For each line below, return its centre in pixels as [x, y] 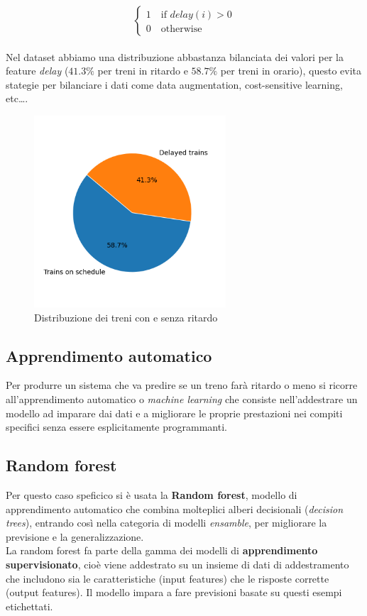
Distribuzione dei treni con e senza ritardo [126, 317]
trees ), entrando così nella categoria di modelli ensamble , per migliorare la [166, 523]
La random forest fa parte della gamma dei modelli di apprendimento [162, 550]
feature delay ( [37, 71]
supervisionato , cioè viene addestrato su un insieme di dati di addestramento [177, 564]
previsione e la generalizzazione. [75, 536]
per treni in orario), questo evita [291, 71]
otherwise [181, 29]
